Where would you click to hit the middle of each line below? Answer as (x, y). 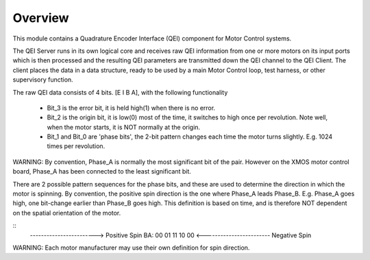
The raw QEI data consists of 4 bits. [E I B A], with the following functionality (120, 92)
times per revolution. (76, 146)
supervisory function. (43, 80)
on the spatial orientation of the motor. (67, 213)
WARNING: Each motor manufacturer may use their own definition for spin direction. (131, 248)
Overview (41, 18)
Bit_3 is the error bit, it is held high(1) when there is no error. (131, 108)
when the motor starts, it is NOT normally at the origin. (124, 127)
